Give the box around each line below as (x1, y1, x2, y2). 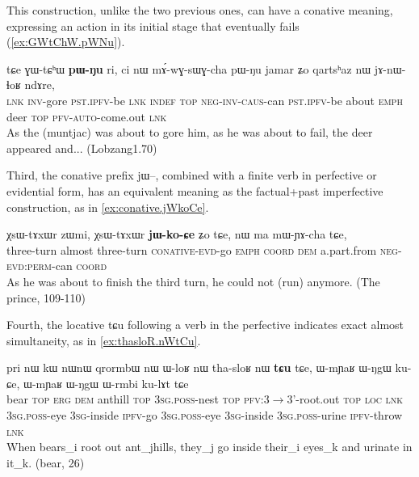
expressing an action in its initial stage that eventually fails (6, 17, 300, 34)
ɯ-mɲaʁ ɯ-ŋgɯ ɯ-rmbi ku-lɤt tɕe (23, 374, 189, 391)
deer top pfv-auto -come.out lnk (6, 108, 167, 125)
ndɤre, (24, 76, 55, 93)
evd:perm (6, 257, 52, 274)
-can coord (52, 257, 107, 274)
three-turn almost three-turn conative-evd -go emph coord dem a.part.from (6, 241, 377, 258)
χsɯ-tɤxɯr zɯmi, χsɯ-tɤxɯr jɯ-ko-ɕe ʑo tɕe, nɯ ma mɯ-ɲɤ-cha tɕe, (6, 226, 347, 243)
